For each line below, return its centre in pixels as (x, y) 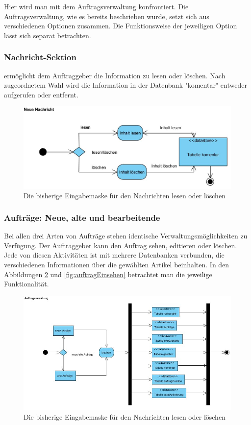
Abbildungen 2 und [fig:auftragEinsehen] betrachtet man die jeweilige (108, 274)
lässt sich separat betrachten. (48, 35)
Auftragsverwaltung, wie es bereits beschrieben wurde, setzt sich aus (107, 16)
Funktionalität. (26, 284)
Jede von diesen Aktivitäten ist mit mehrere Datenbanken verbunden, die (114, 255)
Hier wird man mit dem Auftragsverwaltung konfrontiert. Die (96, 6)
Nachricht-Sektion (40, 57)
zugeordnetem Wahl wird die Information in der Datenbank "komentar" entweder (125, 85)
